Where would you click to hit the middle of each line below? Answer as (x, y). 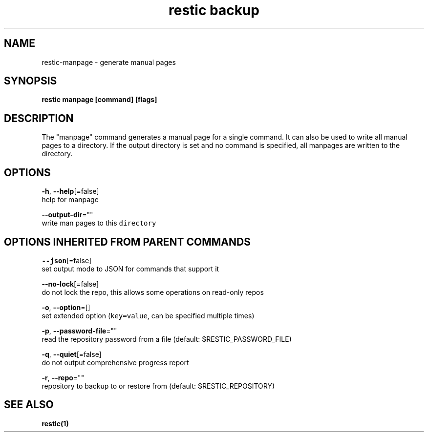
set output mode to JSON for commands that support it (130, 269)
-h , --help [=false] (70, 191)
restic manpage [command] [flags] (99, 100)
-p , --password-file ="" (79, 331)
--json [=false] (67, 260)
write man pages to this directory (99, 223)
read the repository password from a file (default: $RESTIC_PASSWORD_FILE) (167, 339)
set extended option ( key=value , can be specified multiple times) (148, 315)
